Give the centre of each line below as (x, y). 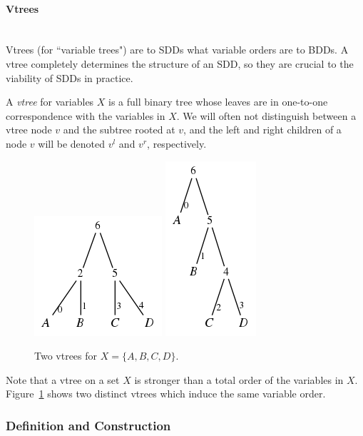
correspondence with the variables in (86, 115)
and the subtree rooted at (119, 130)
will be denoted (72, 143)
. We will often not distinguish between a (266, 115)
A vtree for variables (50, 102)
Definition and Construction (88, 425)
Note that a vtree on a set (63, 379)
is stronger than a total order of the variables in (239, 379)
